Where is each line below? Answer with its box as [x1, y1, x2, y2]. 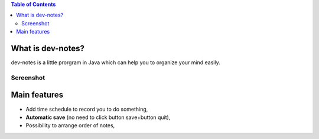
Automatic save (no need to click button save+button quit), [25, 114, 171, 121]
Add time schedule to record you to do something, [25, 105, 148, 112]
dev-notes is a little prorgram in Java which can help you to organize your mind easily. [11, 59, 221, 66]
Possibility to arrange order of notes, [25, 122, 115, 129]
